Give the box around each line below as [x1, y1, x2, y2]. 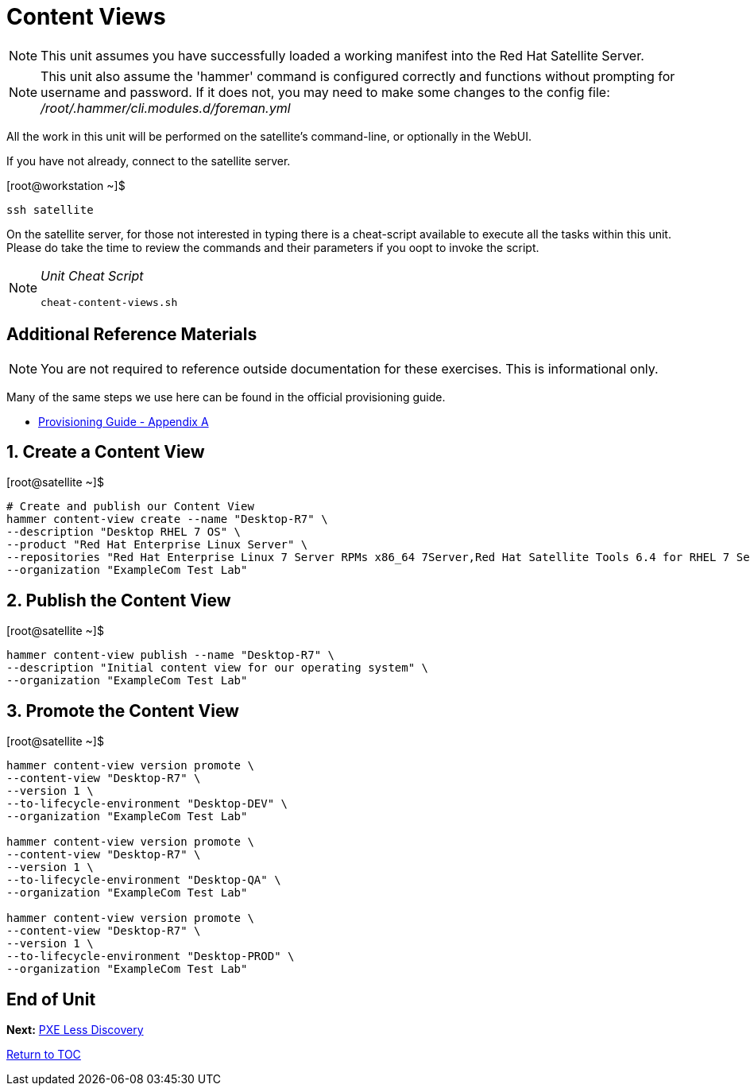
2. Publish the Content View [6, 590, 231, 610]
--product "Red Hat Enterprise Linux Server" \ [6, 538, 308, 552]
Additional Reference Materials [6, 324, 257, 345]
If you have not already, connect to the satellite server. [6, 153, 291, 168]
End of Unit [6, 989, 96, 1009]
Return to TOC [6, 1047, 81, 1061]
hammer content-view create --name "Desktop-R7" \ [6, 513, 328, 526]
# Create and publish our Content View [6, 500, 254, 513]
